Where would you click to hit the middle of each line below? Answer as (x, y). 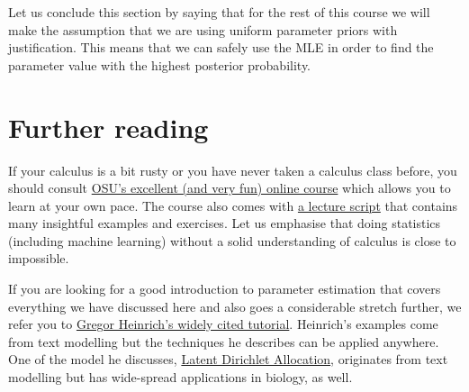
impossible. (39, 258)
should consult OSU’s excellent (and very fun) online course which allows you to (230, 188)
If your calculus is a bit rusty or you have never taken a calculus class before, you (233, 170)
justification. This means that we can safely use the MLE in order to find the (221, 47)
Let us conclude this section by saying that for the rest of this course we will (219, 12)
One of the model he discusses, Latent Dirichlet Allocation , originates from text (228, 359)
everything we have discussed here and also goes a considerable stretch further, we (235, 306)
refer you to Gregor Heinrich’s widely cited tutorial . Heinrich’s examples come (223, 324)
